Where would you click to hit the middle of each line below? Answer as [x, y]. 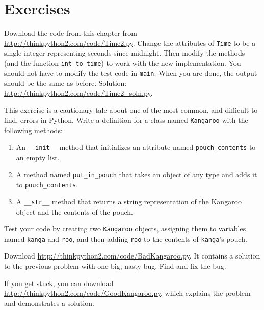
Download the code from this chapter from [71, 33]
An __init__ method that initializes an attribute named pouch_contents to [136, 147]
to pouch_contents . [47, 184]
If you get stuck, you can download [59, 283]
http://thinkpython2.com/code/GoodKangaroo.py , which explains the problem [127, 293]
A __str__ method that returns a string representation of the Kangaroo [129, 201]
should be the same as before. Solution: [65, 83]
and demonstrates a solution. [49, 303]
